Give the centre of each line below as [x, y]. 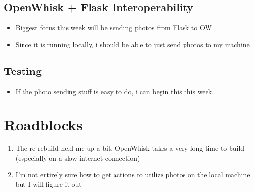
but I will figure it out [48, 184]
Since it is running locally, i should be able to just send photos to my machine [132, 44]
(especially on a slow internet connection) [78, 157]
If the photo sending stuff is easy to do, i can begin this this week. [115, 91]
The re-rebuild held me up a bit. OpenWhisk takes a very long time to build [130, 148]
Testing [23, 70]
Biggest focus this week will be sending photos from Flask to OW [114, 28]
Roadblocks [43, 125]
